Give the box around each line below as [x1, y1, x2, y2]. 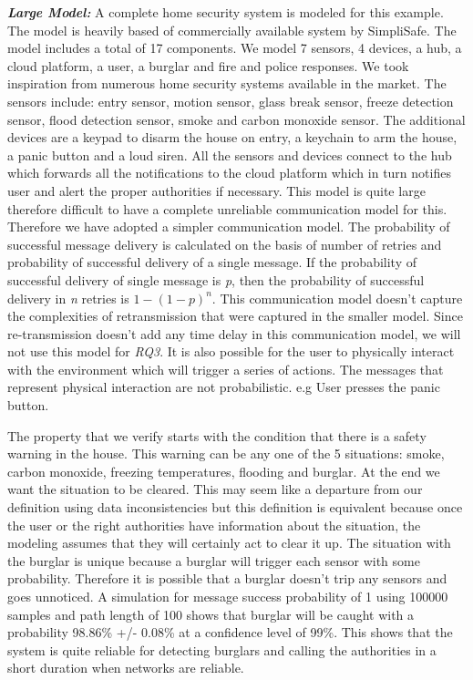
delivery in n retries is [7, 288, 129, 307]
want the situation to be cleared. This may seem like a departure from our [7, 479, 423, 499]
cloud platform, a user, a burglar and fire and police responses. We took [7, 56, 409, 75]
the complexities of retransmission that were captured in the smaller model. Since [7, 306, 463, 325]
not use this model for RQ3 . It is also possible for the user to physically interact [7, 342, 455, 361]
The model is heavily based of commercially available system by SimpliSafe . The [7, 20, 457, 39]
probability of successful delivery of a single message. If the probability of [7, 252, 416, 272]
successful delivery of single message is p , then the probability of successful [7, 270, 425, 289]
